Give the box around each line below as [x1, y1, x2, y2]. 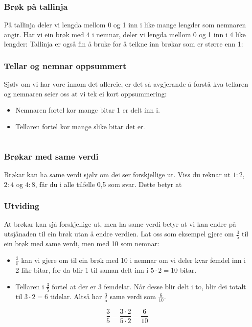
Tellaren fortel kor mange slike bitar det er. [15, 121, 145, 131]
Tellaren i [15, 281, 44, 291]
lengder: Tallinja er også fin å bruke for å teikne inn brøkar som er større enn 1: [4, 39, 243, 49]
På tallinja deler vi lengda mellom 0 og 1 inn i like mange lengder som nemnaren [4, 20, 246, 30]
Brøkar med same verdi [4, 150, 99, 162]
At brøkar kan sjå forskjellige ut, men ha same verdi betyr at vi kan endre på [4, 219, 236, 229]
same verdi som [110, 291, 156, 302]
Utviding [4, 200, 40, 212]
